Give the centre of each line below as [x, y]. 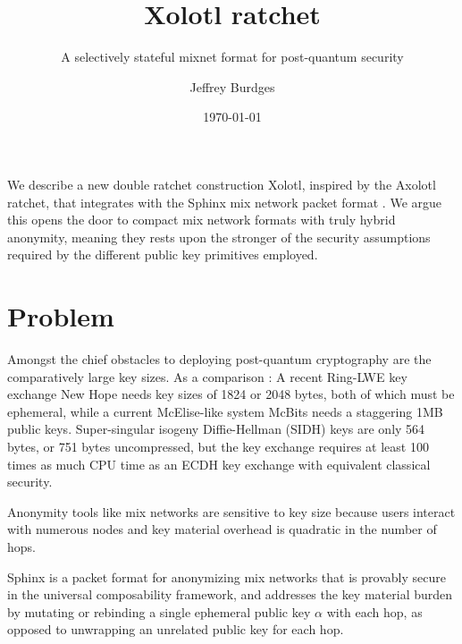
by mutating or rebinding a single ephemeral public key [159, 611]
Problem [61, 316]
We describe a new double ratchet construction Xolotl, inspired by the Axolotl [222, 184]
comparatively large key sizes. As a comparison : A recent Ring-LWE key [207, 376]
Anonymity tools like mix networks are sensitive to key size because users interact [231, 511]
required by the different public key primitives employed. [163, 254]
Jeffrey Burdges [232, 86]
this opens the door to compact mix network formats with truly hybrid [202, 220]
